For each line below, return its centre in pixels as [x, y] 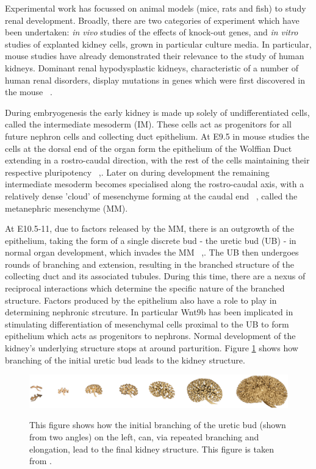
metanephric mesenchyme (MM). [66, 208]
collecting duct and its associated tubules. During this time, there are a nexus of [155, 276]
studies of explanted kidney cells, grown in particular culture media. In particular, [158, 44]
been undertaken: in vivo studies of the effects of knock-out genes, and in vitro [152, 32]
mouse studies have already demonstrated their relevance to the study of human [155, 56]
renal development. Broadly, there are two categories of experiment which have [152, 20]
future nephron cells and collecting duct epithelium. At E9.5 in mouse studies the [157, 136]
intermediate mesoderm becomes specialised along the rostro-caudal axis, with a [155, 184]
